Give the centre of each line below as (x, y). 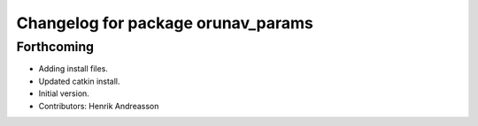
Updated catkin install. (79, 81)
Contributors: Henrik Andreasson (99, 106)
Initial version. (64, 93)
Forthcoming (55, 47)
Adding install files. (73, 69)
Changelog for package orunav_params (165, 23)
